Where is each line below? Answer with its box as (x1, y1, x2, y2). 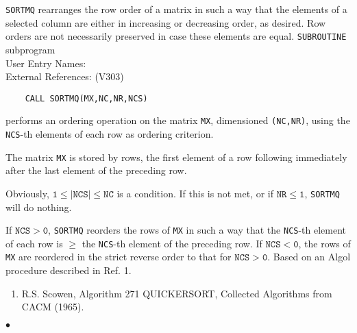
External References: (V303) (5, 69, 124, 84)
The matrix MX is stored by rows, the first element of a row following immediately (5, 149, 347, 164)
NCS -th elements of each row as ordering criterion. (5, 127, 214, 140)
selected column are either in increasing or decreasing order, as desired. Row (5, 15, 326, 29)
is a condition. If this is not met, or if (116, 186, 274, 200)
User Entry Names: (5, 56, 86, 70)
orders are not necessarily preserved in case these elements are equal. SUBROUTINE (5, 29, 347, 43)
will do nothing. (5, 199, 72, 214)
